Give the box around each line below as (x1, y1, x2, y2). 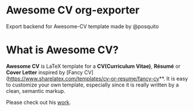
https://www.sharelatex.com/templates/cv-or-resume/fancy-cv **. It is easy (8, 75, 188, 82)
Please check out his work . (6, 99, 71, 106)
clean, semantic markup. (6, 87, 65, 94)
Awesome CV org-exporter (6, 4, 140, 17)
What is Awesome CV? (6, 43, 119, 57)
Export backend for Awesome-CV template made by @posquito (6, 23, 159, 30)
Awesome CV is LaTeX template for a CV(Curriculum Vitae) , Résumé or (6, 63, 181, 70)
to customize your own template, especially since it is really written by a (6, 81, 179, 88)
